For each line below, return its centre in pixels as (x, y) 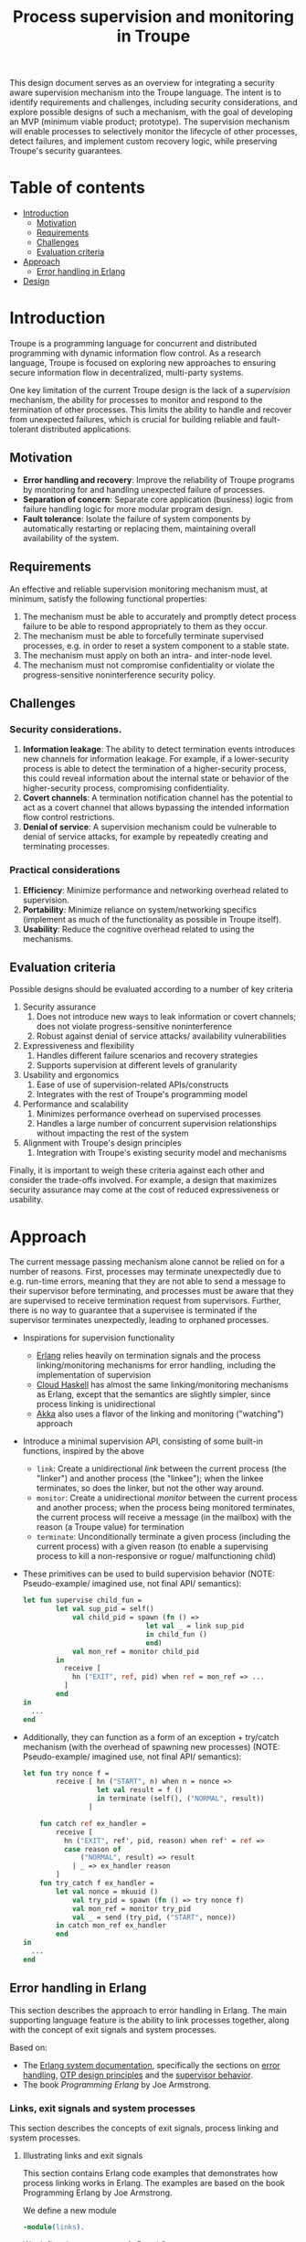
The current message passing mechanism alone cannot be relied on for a (147, 1262)
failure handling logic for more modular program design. (128, 508)
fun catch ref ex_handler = (93, 1823)
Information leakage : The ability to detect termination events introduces (158, 749)
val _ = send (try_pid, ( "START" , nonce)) (154, 1917)
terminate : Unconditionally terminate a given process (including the (163, 1537)
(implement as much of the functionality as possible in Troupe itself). (152, 919)
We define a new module (69, 2210)
